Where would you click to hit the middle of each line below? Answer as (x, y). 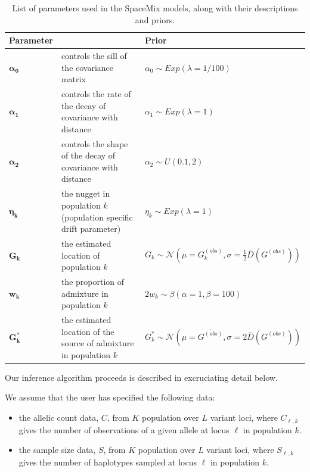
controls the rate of (96, 94)
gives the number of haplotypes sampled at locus (108, 462)
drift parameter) (91, 229)
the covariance (87, 67)
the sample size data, (57, 450)
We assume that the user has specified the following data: (110, 397)
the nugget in (86, 193)
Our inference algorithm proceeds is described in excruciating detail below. (141, 377)
